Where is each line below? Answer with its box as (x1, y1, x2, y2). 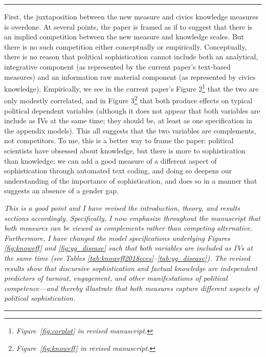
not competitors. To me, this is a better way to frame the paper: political (4, 135, 234, 146)
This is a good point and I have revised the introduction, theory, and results (4, 203, 240, 213)
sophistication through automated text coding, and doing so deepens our (4, 165, 232, 176)
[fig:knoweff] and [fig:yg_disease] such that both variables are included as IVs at (4, 242, 253, 253)
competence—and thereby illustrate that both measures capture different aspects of (4, 282, 259, 293)
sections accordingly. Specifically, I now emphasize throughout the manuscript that (4, 212, 260, 223)
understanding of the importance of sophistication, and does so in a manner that (4, 175, 257, 186)
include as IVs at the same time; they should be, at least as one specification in (4, 115, 253, 126)
